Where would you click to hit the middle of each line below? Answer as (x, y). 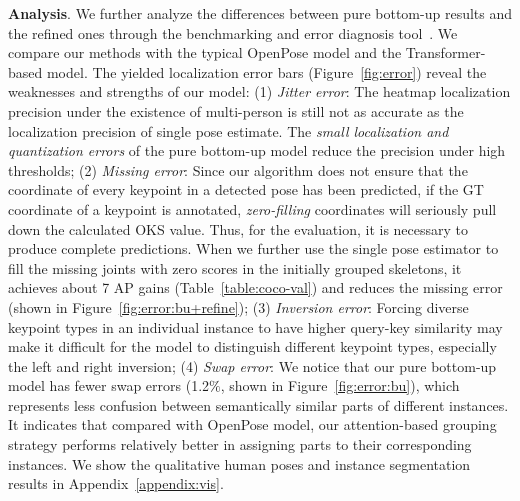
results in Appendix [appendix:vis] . (116, 483)
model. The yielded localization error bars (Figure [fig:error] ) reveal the (266, 71)
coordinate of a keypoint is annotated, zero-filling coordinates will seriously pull (252, 208)
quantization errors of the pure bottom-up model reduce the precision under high (257, 150)
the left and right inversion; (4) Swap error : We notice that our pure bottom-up (252, 365)
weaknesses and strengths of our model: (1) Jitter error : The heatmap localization (259, 91)
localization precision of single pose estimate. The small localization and (228, 130)
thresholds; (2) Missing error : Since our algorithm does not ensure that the (238, 169)
